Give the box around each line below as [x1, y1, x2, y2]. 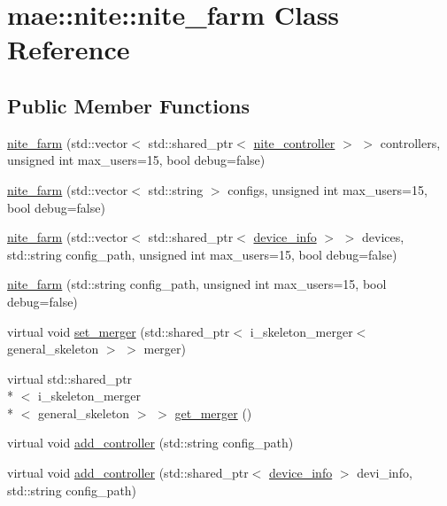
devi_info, [357, 463, 412, 482]
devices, [361, 228, 405, 246]
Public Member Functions [7, 91, 250, 119]
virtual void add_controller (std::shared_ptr [7, 463, 249, 482]
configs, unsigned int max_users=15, [227, 180, 428, 199]
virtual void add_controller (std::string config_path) [7, 433, 294, 452]
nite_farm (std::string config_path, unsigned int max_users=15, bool [7, 275, 387, 293]
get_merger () [174, 403, 252, 422]
